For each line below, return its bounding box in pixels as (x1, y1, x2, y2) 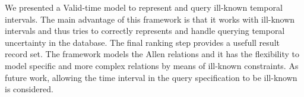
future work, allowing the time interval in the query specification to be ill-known (5, 71, 297, 83)
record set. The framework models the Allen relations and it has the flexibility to (5, 48, 299, 60)
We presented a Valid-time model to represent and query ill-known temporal (5, 1, 283, 13)
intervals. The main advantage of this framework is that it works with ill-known (5, 12, 295, 25)
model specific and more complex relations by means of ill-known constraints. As (5, 59, 299, 71)
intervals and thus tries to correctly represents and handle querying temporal (5, 24, 285, 37)
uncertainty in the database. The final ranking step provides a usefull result (5, 36, 280, 48)
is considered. (5, 83, 53, 95)
